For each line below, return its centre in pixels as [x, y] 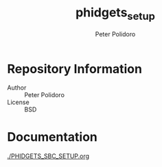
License [18, 102]
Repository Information [75, 69]
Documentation [53, 137]
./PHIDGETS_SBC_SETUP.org [48, 156]
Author [17, 88]
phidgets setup [115, 14]
